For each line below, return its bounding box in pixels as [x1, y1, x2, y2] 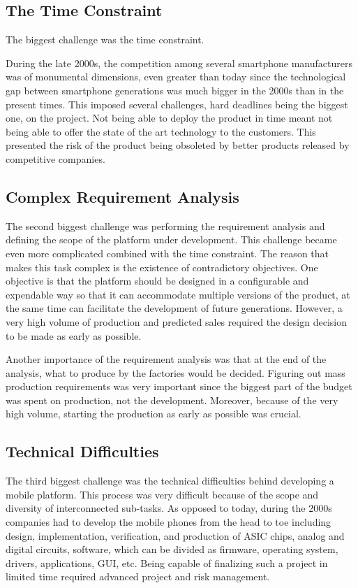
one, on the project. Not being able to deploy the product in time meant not [6, 110, 333, 125]
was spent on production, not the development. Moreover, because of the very [6, 392, 338, 407]
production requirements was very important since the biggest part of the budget [6, 379, 352, 394]
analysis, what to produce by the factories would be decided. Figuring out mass [6, 365, 345, 380]
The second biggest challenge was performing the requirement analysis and [6, 218, 325, 233]
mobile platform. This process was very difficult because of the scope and [6, 487, 319, 501]
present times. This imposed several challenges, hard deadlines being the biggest [6, 96, 348, 111]
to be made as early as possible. [6, 328, 142, 343]
